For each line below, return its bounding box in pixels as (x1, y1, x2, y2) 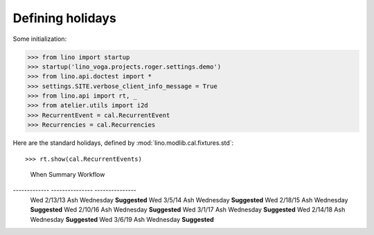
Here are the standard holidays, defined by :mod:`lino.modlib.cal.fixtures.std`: (12, 139, 234, 147)
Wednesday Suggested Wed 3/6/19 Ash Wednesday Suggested (30, 215, 214, 223)
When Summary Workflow (30, 171, 105, 179)
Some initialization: (12, 35, 67, 43)
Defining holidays (12, 10, 117, 26)
